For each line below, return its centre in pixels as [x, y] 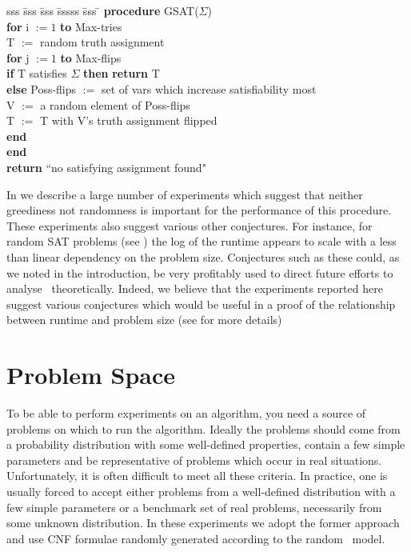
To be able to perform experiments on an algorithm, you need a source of [186, 413]
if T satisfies [37, 73]
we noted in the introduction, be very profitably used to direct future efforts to [200, 272]
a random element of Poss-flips [115, 104]
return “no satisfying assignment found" [106, 167]
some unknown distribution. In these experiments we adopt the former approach [203, 523]
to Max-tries [91, 26]
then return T [121, 73]
